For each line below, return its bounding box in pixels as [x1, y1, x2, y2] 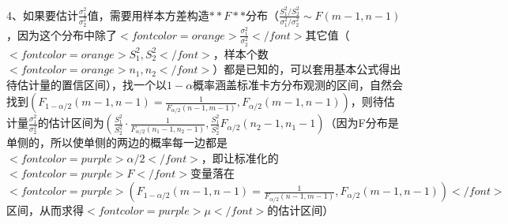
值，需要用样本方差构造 [87, 6, 209, 23]
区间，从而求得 [6, 202, 84, 218]
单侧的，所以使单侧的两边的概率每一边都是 [6, 134, 228, 151]
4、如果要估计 [6, 6, 78, 23]
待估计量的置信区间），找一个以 [6, 76, 167, 92]
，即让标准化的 [201, 149, 279, 166]
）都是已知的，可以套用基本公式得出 [213, 61, 401, 77]
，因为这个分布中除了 [6, 26, 117, 43]
